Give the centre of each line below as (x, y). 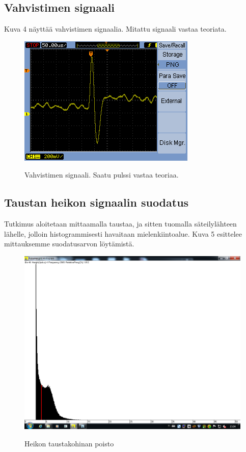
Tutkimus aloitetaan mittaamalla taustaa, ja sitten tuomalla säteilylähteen (120, 224)
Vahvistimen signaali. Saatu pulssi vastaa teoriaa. (102, 175)
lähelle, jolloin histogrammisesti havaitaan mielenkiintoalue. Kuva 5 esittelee (123, 233)
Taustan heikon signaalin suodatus (97, 202)
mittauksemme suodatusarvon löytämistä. (69, 244)
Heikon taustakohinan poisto (69, 443)
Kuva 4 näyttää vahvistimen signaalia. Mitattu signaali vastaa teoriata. (115, 29)
